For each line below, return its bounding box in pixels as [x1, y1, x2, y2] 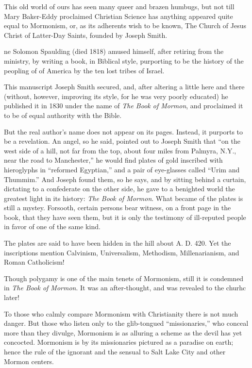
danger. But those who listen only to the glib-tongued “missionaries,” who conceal [4, 318, 249, 328]
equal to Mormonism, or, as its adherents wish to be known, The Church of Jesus [4, 20, 247, 31]
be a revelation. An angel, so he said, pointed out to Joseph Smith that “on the [4, 136, 240, 146]
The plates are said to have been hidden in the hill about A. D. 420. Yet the [4, 238, 231, 248]
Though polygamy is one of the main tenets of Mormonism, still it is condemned [4, 273, 244, 283]
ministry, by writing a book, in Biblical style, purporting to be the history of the [4, 55, 244, 66]
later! [4, 292, 19, 302]
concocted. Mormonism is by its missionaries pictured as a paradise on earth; [4, 337, 234, 347]
